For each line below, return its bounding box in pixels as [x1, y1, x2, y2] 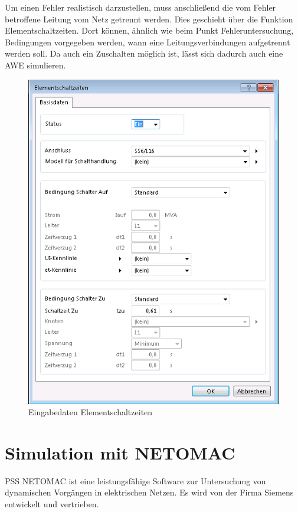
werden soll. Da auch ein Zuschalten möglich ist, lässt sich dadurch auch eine [5, 47, 283, 60]
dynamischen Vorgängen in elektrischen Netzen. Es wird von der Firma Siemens [5, 486, 294, 498]
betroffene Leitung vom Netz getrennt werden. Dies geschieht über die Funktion [5, 12, 293, 25]
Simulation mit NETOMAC [5, 440, 235, 464]
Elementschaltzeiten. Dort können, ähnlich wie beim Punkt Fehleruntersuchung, [5, 24, 294, 37]
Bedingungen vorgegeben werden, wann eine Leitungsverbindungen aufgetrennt [5, 35, 290, 48]
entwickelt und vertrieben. [5, 498, 99, 510]
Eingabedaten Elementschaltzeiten [28, 406, 153, 418]
